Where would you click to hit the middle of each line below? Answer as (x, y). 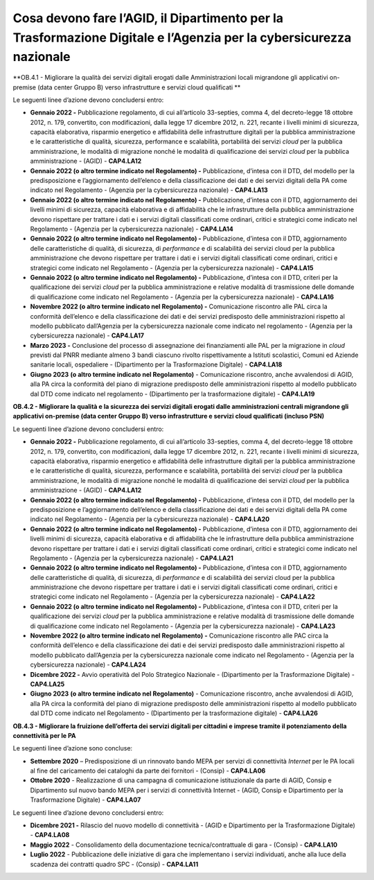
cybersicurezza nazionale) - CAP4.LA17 (87, 335)
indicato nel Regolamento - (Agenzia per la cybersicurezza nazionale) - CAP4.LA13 (149, 190)
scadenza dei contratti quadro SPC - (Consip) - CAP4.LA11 (114, 864)
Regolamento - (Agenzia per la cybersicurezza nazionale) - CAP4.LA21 (132, 558)
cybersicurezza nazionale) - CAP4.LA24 (88, 665)
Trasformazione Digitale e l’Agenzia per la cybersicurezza (182, 37)
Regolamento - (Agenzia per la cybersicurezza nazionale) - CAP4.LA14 (132, 229)
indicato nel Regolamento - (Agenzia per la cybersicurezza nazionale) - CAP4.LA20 (150, 519)
